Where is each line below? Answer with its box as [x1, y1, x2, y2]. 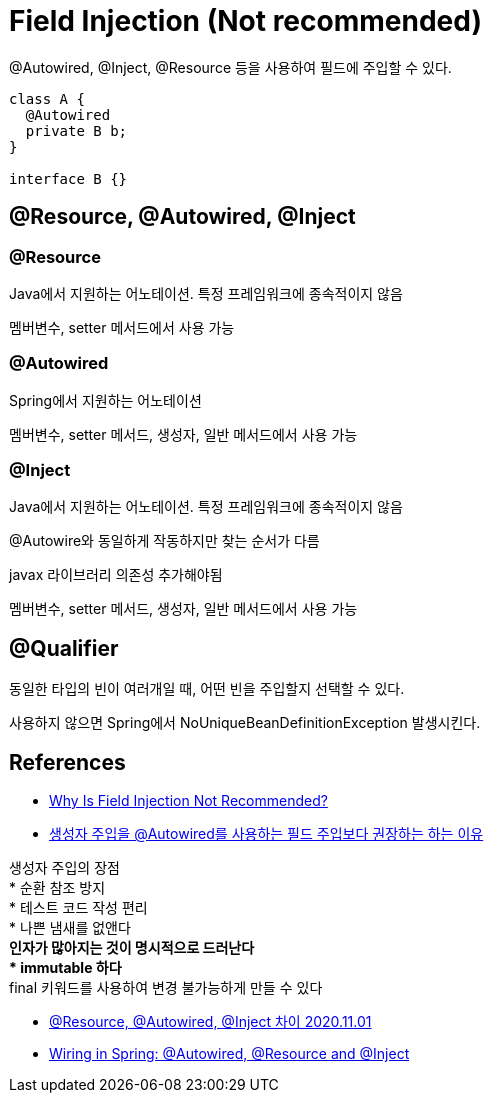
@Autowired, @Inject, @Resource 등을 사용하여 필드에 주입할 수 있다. [9, 58, 452, 76]
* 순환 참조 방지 [9, 879, 106, 897]
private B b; [25, 122, 128, 139]
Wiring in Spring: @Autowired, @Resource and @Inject [49, 1045, 410, 1063]
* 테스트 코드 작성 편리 [9, 899, 148, 917]
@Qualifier [9, 635, 119, 661]
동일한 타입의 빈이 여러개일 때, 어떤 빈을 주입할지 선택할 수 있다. [9, 680, 405, 698]
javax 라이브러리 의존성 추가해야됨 [9, 566, 223, 584]
